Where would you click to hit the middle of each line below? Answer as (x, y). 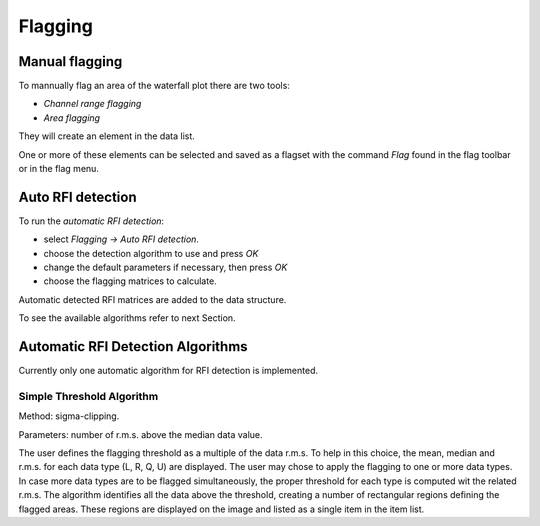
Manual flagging (70, 61)
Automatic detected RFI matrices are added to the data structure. (152, 299)
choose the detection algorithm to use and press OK (151, 253)
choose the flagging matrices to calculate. (130, 281)
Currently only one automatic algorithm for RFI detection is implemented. (168, 371)
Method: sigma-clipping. (69, 416)
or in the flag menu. (59, 169)
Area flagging (71, 117)
